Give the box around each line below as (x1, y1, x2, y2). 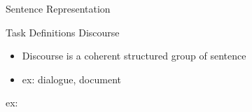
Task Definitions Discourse (6, 24, 120, 39)
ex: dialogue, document (22, 71, 121, 86)
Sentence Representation (6, 1, 111, 15)
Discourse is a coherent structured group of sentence (22, 48, 246, 63)
